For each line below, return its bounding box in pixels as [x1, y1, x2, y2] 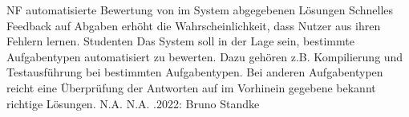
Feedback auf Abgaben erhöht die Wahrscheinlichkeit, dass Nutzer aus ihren [6, 17, 381, 33]
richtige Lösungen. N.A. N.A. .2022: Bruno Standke [6, 95, 260, 111]
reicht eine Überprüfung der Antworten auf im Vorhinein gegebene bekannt [6, 79, 376, 96]
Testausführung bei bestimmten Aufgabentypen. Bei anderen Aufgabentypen [6, 64, 383, 80]
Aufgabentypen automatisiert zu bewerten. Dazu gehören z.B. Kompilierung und [6, 48, 403, 64]
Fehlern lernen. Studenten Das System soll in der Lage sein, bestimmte [6, 33, 354, 49]
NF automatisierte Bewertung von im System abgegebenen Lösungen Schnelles [6, 2, 394, 18]
